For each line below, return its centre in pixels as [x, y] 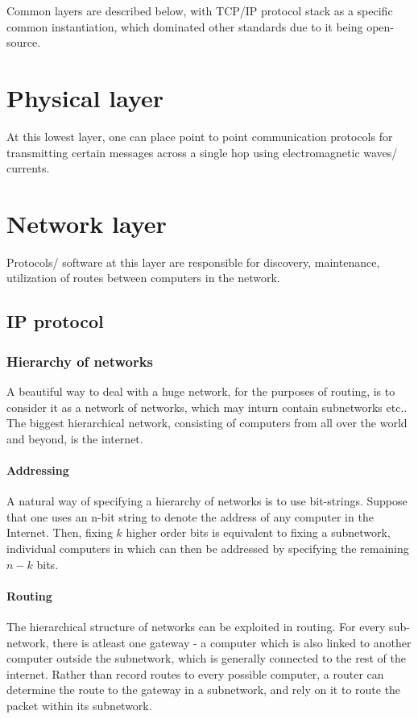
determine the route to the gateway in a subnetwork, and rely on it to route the [204, 690]
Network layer [87, 223]
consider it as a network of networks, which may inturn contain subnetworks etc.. [207, 407]
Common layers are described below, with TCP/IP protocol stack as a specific [200, 10]
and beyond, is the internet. [75, 438]
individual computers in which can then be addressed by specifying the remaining [208, 548]
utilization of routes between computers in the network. [143, 278]
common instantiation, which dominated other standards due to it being [185, 26]
